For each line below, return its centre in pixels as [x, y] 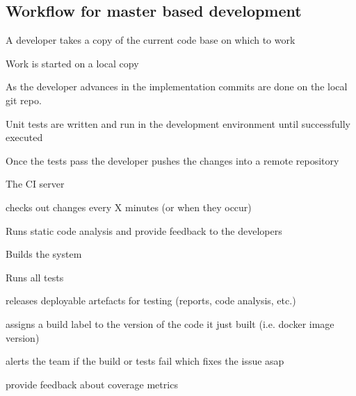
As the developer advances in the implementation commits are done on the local [177, 86]
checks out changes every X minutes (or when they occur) [129, 207]
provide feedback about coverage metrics [92, 384]
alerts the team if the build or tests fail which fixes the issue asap [145, 361]
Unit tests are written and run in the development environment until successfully [178, 123]
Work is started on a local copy [72, 63]
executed [24, 137]
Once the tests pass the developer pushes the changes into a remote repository [172, 160]
